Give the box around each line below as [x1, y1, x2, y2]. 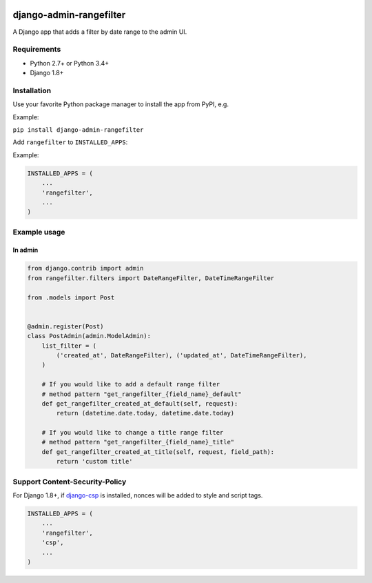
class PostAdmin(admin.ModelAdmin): [27, 332, 152, 340]
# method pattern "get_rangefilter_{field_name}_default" [41, 390, 242, 398]
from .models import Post [27, 293, 115, 302]
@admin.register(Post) [27, 322, 104, 330]
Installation [12, 86, 52, 95]
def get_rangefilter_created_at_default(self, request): [41, 399, 238, 407]
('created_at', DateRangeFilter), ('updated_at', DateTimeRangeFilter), [56, 351, 307, 359]
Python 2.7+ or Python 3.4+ [30, 59, 110, 67]
